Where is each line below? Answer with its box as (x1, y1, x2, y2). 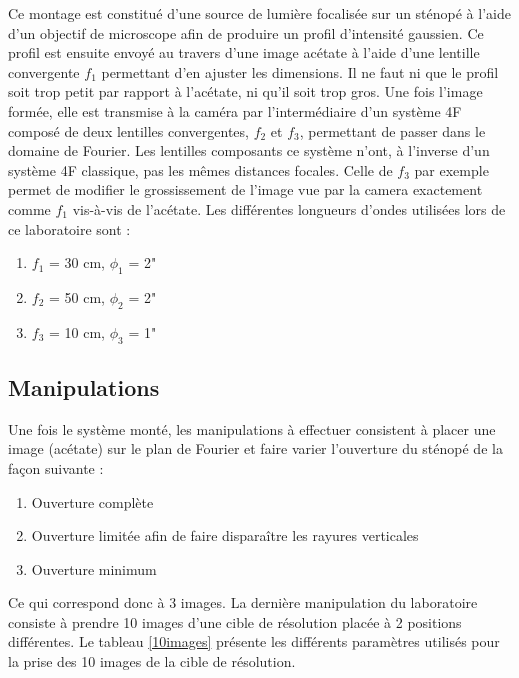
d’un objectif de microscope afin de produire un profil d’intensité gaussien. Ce (8, 22, 484, 43)
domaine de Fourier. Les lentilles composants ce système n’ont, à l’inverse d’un (8, 140, 490, 161)
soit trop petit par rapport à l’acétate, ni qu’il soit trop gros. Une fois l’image (8, 81, 483, 102)
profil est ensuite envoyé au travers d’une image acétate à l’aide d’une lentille (8, 42, 480, 63)
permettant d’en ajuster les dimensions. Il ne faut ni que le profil (101, 61, 499, 82)
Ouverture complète (31, 491, 154, 512)
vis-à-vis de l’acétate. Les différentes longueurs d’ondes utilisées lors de (72, 198, 506, 219)
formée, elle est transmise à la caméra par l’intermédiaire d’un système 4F (8, 100, 462, 121)
